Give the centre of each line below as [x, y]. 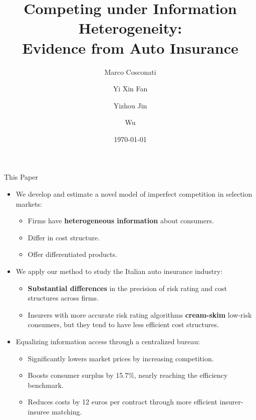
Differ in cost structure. [64, 237]
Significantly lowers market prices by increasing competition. [121, 358]
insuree [39, 411]
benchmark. [46, 385]
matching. [67, 411]
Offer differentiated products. [72, 254]
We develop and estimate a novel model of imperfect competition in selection [134, 194]
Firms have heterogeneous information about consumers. [121, 221]
